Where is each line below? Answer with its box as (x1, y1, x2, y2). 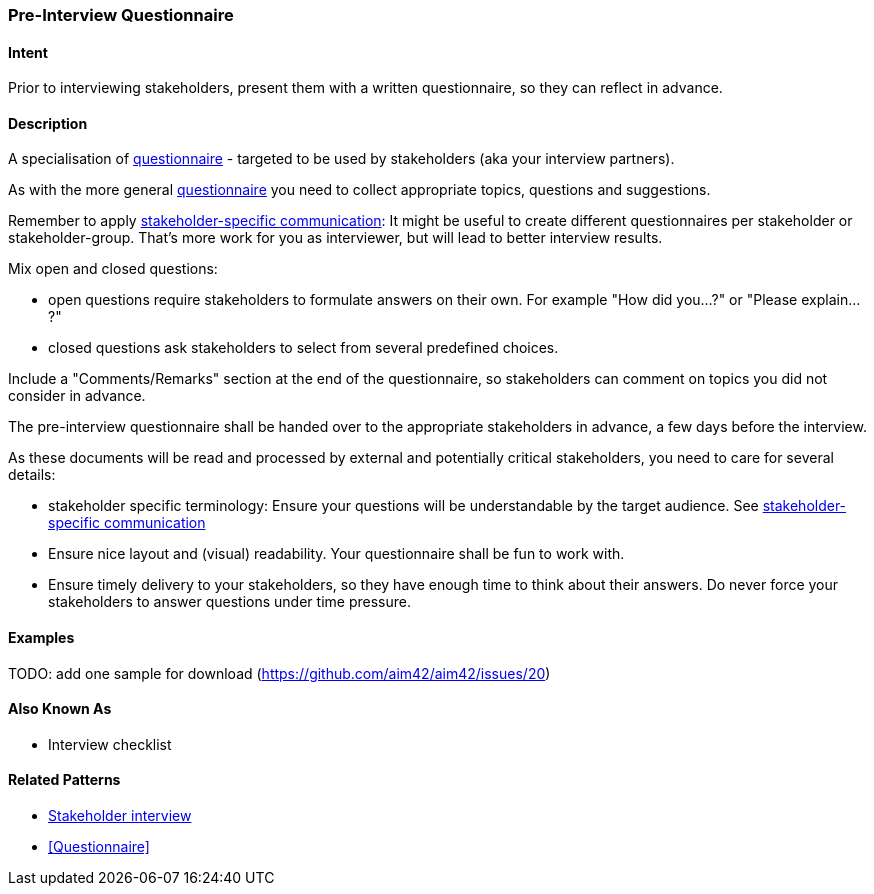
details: (8, 466, 56, 484)
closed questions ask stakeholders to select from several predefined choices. (48, 339, 559, 357)
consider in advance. (8, 387, 146, 405)
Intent (8, 43, 48, 61)
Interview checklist (48, 735, 172, 753)
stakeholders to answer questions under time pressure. (48, 593, 411, 611)
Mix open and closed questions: (8, 260, 218, 278)
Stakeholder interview (48, 807, 192, 825)
